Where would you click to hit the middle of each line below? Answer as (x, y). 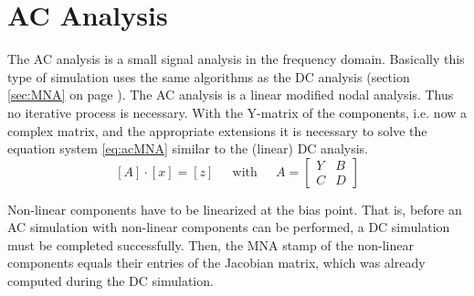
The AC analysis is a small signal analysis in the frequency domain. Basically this (236, 59)
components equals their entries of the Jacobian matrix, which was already (216, 263)
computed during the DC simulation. (111, 281)
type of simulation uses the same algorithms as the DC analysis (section (209, 76)
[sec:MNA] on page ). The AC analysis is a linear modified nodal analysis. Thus (231, 95)
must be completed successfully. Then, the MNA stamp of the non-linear (211, 244)
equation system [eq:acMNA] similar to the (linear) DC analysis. (188, 148)
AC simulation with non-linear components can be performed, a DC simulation (229, 227)
